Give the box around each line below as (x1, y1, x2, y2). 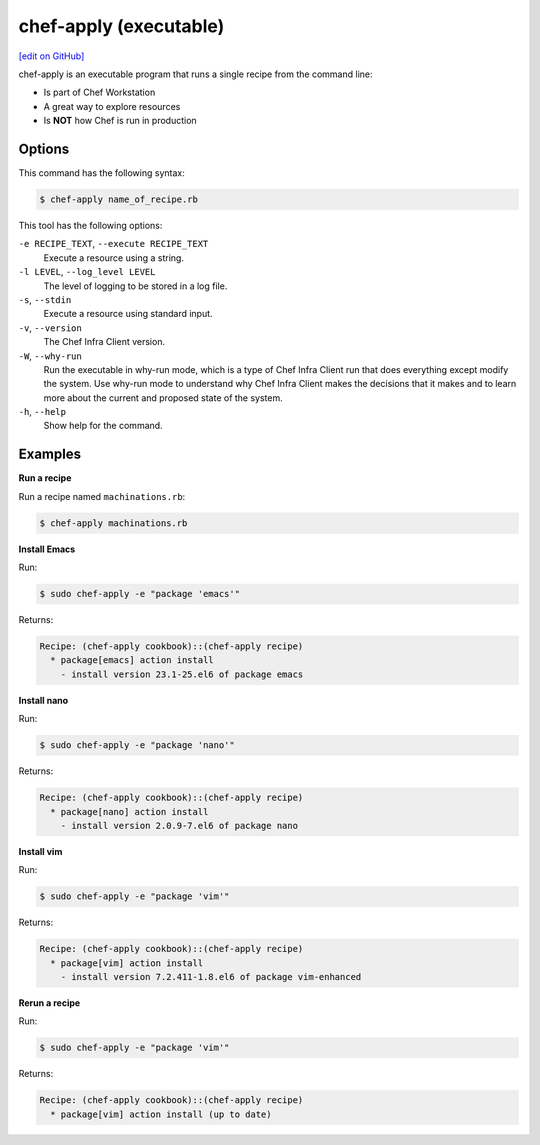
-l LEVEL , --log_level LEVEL (18, 266, 156, 278)
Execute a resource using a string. (43, 251, 185, 264)
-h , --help (18, 406, 67, 418)
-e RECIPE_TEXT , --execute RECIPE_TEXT (18, 238, 209, 250)
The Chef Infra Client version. (43, 336, 165, 348)
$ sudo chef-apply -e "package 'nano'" (39, 740, 235, 751)
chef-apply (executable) (18, 15, 225, 37)
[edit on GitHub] (18, 50, 85, 62)
